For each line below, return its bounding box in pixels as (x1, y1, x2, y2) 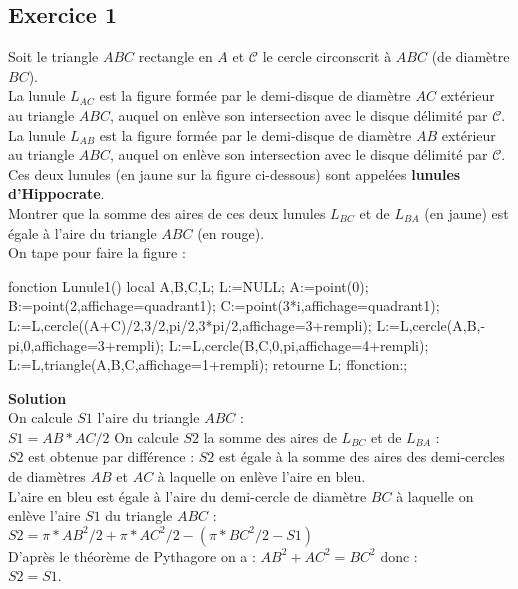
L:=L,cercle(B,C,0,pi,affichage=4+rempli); (168, 334, 429, 355)
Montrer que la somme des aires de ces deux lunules (8, 202, 326, 223)
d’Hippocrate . (8, 183, 105, 204)
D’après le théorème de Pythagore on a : (8, 545, 256, 566)
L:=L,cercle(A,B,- (376, 314, 486, 335)
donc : (380, 545, 418, 566)
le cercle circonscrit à (262, 46, 392, 67)
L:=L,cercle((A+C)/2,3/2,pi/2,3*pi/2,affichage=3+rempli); (8, 314, 372, 335)
